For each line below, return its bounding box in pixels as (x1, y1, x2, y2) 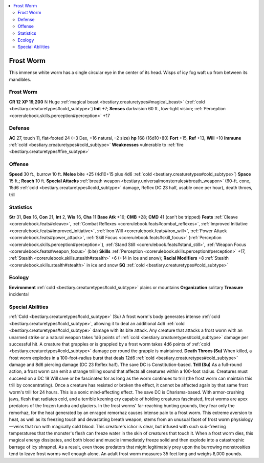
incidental (9, 292, 29, 297)
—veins (9, 423, 24, 429)
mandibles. (9, 76, 31, 82)
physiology (230, 416, 253, 422)
